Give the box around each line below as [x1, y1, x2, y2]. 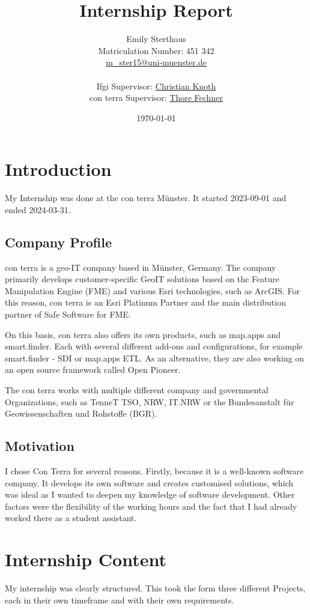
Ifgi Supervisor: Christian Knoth [96, 79, 216, 92]
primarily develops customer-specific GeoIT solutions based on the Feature [5, 273, 280, 285]
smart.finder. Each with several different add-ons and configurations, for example [5, 340, 303, 352]
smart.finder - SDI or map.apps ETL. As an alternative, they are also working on [5, 351, 305, 364]
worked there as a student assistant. [5, 512, 137, 524]
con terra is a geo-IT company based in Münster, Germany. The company [5, 261, 276, 273]
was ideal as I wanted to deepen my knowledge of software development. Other [5, 488, 295, 501]
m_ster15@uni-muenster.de [106, 56, 207, 68]
